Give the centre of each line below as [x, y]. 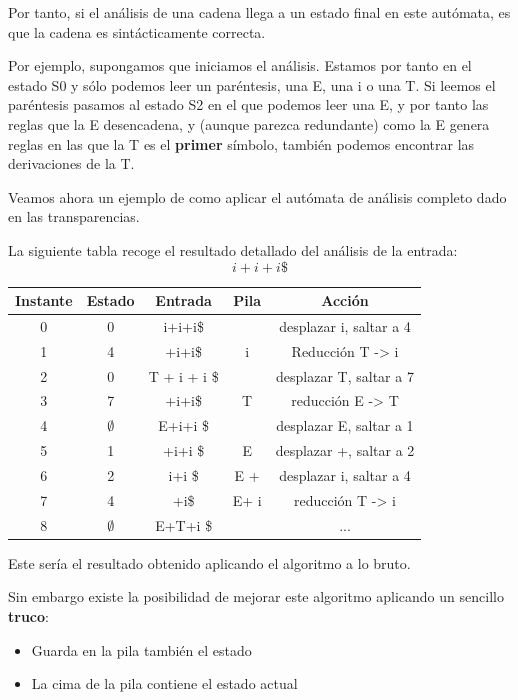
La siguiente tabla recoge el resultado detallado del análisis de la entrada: [233, 249]
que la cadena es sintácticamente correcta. [137, 31]
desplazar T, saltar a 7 [345, 375]
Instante [44, 300]
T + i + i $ [183, 375]
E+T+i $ [184, 524]
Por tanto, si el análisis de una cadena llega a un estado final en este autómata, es [259, 12]
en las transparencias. [74, 216]
